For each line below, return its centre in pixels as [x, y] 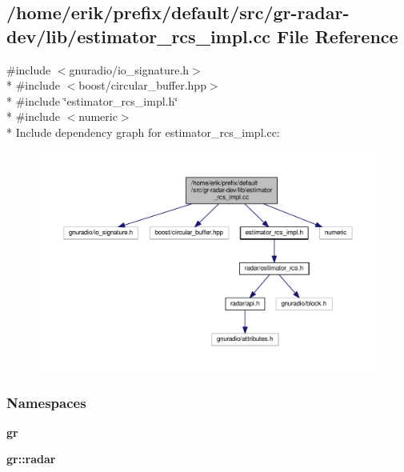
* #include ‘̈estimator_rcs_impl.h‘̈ [92, 100]
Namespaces [46, 402]
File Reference [338, 36]
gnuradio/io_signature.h [129, 69]
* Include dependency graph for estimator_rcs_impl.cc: [143, 132]
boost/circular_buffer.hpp [142, 85]
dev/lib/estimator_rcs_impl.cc [138, 36]
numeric [98, 116]
